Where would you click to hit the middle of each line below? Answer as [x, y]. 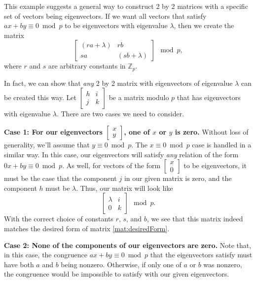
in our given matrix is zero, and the [178, 178]
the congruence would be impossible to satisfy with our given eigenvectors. [117, 274]
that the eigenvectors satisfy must [201, 255]
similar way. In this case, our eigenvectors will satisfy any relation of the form [121, 154]
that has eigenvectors [209, 97]
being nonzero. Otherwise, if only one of [121, 264]
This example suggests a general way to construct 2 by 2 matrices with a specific [126, 6]
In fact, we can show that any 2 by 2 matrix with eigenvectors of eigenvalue [118, 83]
